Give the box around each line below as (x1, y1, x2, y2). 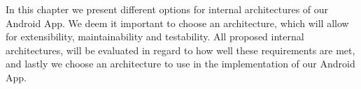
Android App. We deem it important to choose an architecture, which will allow (6, 15, 349, 30)
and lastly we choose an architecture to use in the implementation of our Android (6, 56, 355, 71)
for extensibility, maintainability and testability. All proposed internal (6, 29, 304, 44)
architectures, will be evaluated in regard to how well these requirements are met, (6, 42, 355, 57)
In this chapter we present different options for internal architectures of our (6, 2, 329, 16)
